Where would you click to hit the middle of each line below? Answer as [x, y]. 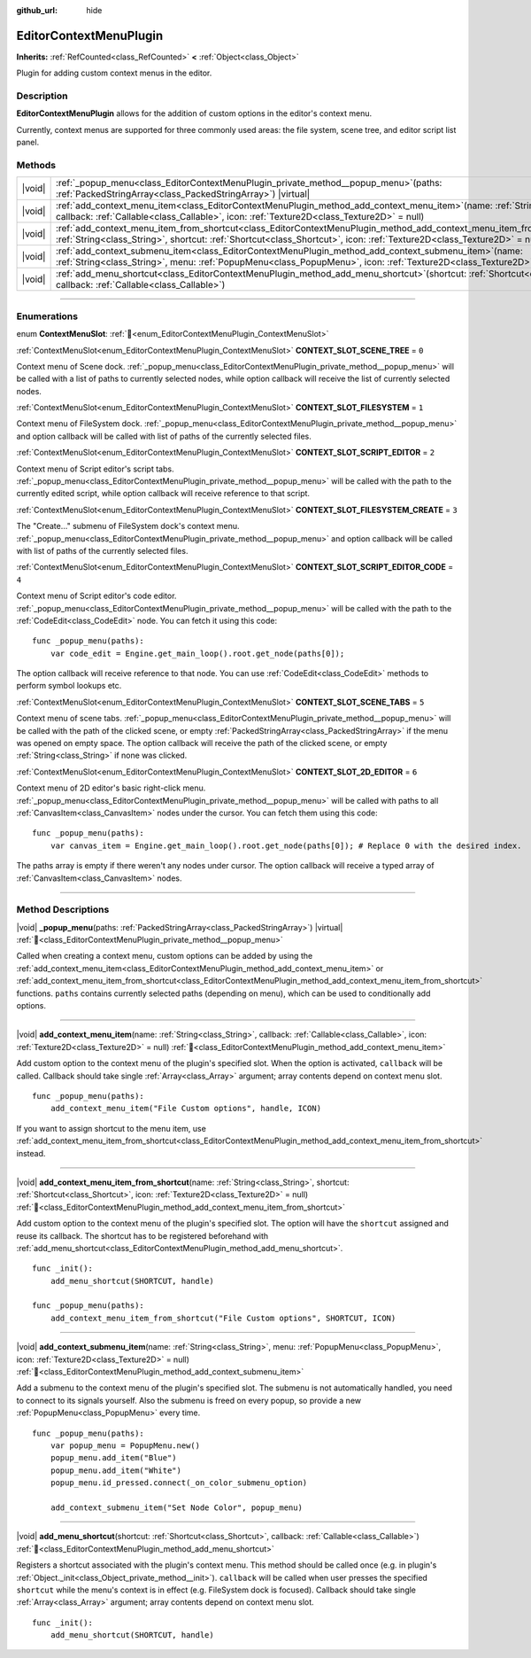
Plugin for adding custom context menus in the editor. [114, 73]
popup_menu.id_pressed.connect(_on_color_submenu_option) [179, 1483]
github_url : [37, 10]
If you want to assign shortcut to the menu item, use [112, 1128]
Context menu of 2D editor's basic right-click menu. [111, 788]
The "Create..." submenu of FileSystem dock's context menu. [128, 526]
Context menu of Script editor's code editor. [96, 596]
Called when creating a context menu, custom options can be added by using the [165, 956]
